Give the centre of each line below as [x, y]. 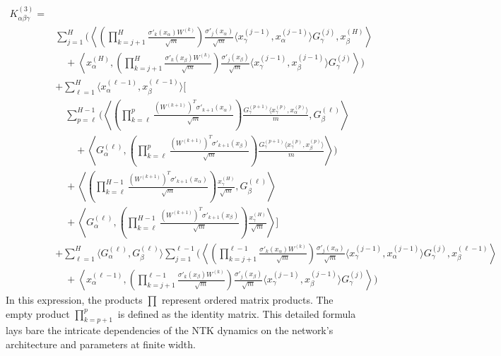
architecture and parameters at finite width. [101, 344]
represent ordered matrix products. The [247, 300]
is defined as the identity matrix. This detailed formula [237, 313]
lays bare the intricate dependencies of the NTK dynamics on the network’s [170, 330]
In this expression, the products [74, 300]
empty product [38, 313]
